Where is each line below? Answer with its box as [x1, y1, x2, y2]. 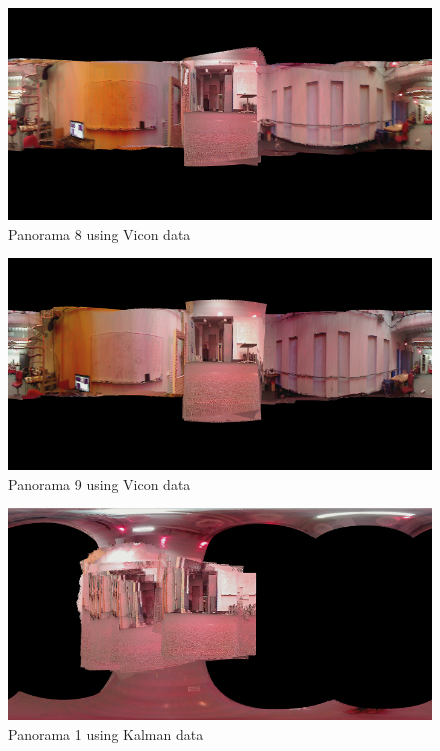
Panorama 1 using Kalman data [8, 723, 204, 744]
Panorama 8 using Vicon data [8, 223, 191, 244]
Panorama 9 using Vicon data [8, 473, 191, 494]
